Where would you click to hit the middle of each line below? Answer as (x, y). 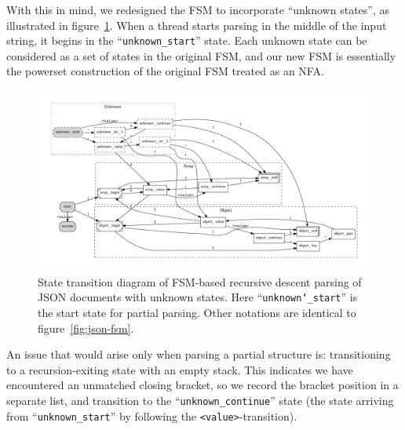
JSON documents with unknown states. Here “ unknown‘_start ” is (198, 297)
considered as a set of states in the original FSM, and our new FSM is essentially (201, 55)
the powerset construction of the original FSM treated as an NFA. (165, 71)
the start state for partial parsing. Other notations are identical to (197, 313)
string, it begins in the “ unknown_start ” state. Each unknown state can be (187, 40)
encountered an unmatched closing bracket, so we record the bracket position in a (202, 385)
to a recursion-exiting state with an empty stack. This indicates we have (180, 369)
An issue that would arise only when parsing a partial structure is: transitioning (199, 354)
